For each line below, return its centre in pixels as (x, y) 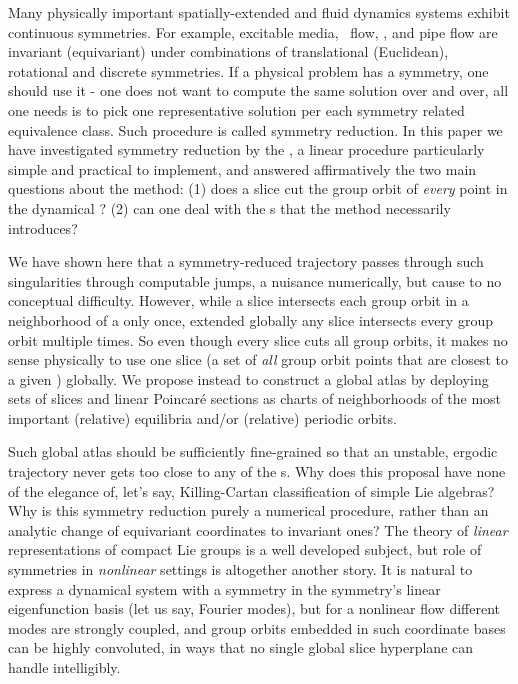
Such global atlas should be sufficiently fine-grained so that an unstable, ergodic (253, 451)
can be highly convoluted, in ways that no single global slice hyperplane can (241, 647)
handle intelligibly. (64, 667)
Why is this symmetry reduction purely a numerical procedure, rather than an (248, 510)
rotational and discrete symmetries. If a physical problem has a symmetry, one (248, 70)
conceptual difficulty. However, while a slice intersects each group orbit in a (238, 300)
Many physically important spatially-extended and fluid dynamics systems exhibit (259, 12)
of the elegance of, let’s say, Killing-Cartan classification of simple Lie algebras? (251, 490)
